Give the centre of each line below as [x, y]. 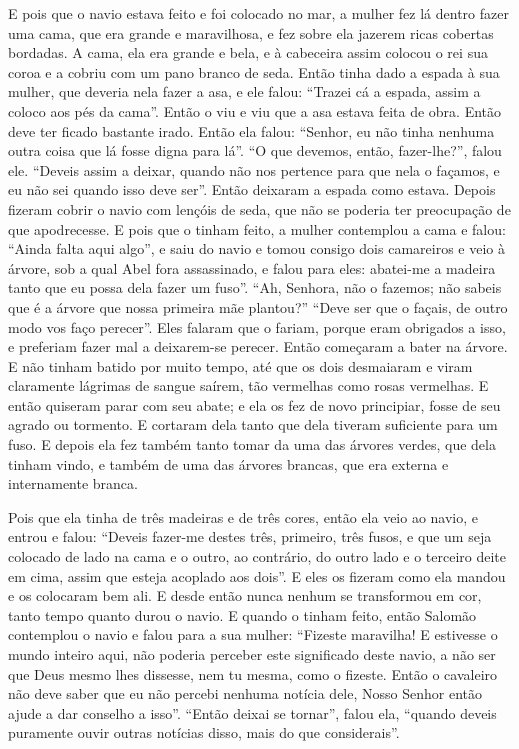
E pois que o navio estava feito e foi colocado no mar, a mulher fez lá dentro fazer [258, 13]
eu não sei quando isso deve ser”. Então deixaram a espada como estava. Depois [252, 189]
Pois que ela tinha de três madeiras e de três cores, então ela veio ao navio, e [243, 516]
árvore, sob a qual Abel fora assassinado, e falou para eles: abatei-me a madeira [252, 267]
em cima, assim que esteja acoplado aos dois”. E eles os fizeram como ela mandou [257, 575]
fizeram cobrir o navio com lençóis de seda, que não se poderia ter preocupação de [259, 208]
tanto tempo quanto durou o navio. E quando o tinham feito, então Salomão [242, 614]
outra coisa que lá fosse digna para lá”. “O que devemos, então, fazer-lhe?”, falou [255, 150]
